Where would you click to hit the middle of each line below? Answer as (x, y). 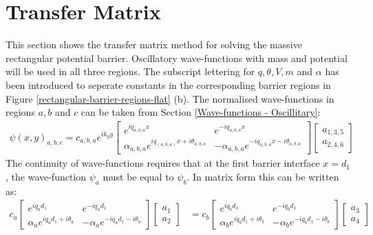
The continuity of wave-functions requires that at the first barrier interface (163, 163)
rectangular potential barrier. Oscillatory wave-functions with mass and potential (177, 58)
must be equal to (138, 176)
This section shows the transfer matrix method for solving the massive (154, 44)
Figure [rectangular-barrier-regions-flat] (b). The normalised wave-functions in (170, 98)
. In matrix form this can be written (263, 176)
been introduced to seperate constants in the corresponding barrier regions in (168, 84)
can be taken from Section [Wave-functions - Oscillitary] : (201, 112)
